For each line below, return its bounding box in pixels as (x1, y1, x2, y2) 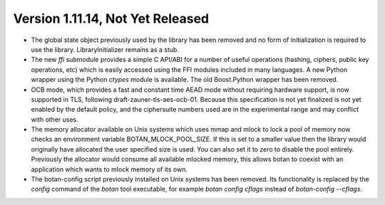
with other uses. (31, 115, 78, 124)
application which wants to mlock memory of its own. (31, 164, 188, 174)
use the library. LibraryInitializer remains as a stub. (31, 45, 180, 53)
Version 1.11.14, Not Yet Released (13, 11, 210, 26)
